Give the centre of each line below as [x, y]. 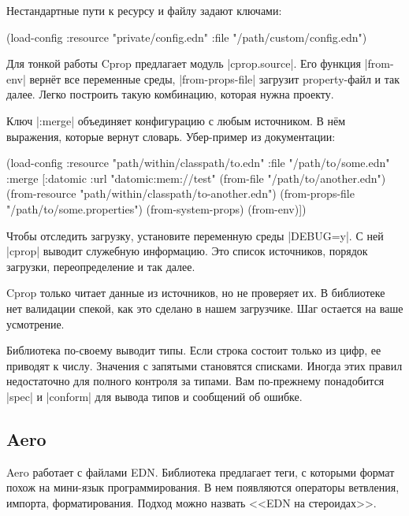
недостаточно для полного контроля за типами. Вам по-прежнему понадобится [195, 381]
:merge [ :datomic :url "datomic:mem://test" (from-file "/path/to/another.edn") [196, 178]
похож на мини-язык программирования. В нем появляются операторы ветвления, [203, 487]
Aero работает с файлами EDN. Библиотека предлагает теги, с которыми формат [201, 471]
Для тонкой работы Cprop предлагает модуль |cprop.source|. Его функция [184, 63]
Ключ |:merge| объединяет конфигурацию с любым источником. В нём [176, 120]
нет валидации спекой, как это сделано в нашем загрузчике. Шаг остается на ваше [205, 308]
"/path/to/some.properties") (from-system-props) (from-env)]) [156, 208]
